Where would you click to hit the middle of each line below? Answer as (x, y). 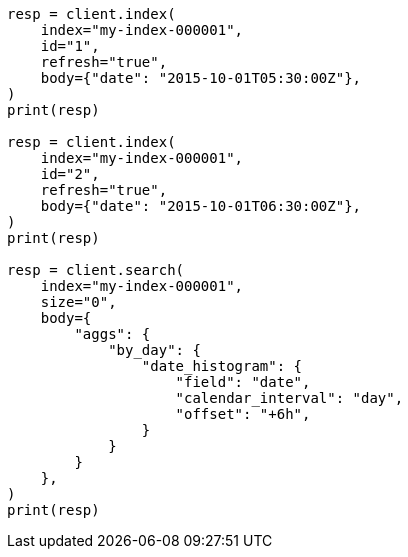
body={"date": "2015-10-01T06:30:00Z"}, (201, 206)
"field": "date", (243, 382)
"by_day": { (154, 350)
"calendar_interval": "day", (289, 398)
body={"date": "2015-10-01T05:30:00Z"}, (201, 78)
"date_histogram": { (222, 366)
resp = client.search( (96, 270)
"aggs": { (112, 334)
